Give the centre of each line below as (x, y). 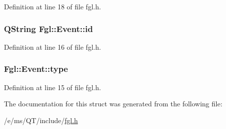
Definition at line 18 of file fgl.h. (53, 6)
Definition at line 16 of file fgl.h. (53, 47)
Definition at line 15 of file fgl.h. (53, 87)
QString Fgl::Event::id (49, 28)
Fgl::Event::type (36, 69)
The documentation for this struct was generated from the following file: (113, 104)
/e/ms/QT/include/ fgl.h (41, 120)
